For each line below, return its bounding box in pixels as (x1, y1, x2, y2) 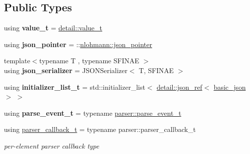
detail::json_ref (157, 81, 203, 92)
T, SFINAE (138, 65, 174, 75)
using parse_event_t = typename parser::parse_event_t (4, 107, 182, 118)
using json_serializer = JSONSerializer (4, 65, 128, 75)
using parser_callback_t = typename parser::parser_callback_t (4, 124, 196, 134)
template (4, 55, 30, 66)
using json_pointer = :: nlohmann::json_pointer (4, 39, 152, 49)
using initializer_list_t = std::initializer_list (4, 81, 145, 92)
